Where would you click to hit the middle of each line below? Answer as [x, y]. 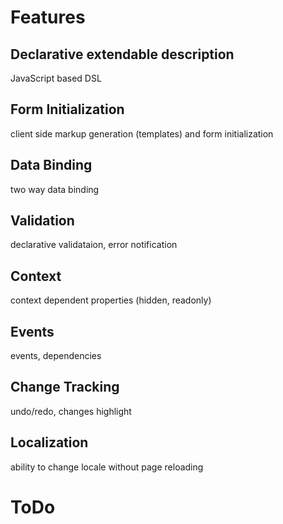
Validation [42, 221]
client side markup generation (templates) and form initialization [142, 133]
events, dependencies [56, 356]
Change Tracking [65, 387]
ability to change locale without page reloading [107, 467]
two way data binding [55, 189]
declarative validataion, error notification [94, 245]
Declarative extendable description [122, 54]
